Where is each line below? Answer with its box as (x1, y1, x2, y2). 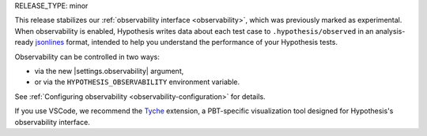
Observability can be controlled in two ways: (14, 52, 160, 61)
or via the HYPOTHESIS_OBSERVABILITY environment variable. (34, 77, 240, 86)
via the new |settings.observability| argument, (34, 66, 184, 75)
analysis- (375, 26, 406, 35)
